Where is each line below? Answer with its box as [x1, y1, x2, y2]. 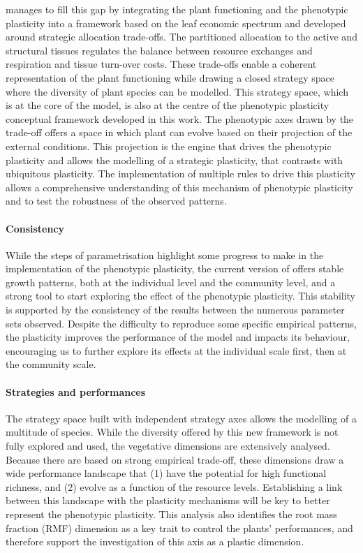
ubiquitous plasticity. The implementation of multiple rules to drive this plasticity [6, 166, 356, 181]
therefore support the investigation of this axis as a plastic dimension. [6, 534, 304, 549]
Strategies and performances [6, 384, 146, 399]
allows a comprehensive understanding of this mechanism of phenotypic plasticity [6, 179, 353, 194]
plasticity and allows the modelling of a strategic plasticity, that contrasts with [6, 152, 343, 167]
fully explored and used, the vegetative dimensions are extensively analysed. [6, 438, 330, 453]
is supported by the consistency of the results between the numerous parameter [6, 302, 345, 317]
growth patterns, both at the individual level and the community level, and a [6, 274, 336, 289]
